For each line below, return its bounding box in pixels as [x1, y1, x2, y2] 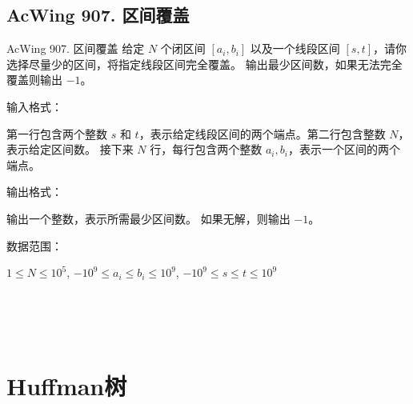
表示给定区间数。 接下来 [6, 141, 134, 158]
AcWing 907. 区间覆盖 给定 [6, 40, 145, 57]
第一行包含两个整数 [6, 125, 107, 142]
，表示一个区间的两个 [287, 141, 400, 158]
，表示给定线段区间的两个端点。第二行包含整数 [138, 125, 386, 142]
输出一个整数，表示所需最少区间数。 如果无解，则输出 [6, 210, 291, 226]
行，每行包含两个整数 [150, 141, 263, 158]
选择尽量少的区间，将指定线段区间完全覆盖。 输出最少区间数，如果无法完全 [6, 55, 403, 72]
